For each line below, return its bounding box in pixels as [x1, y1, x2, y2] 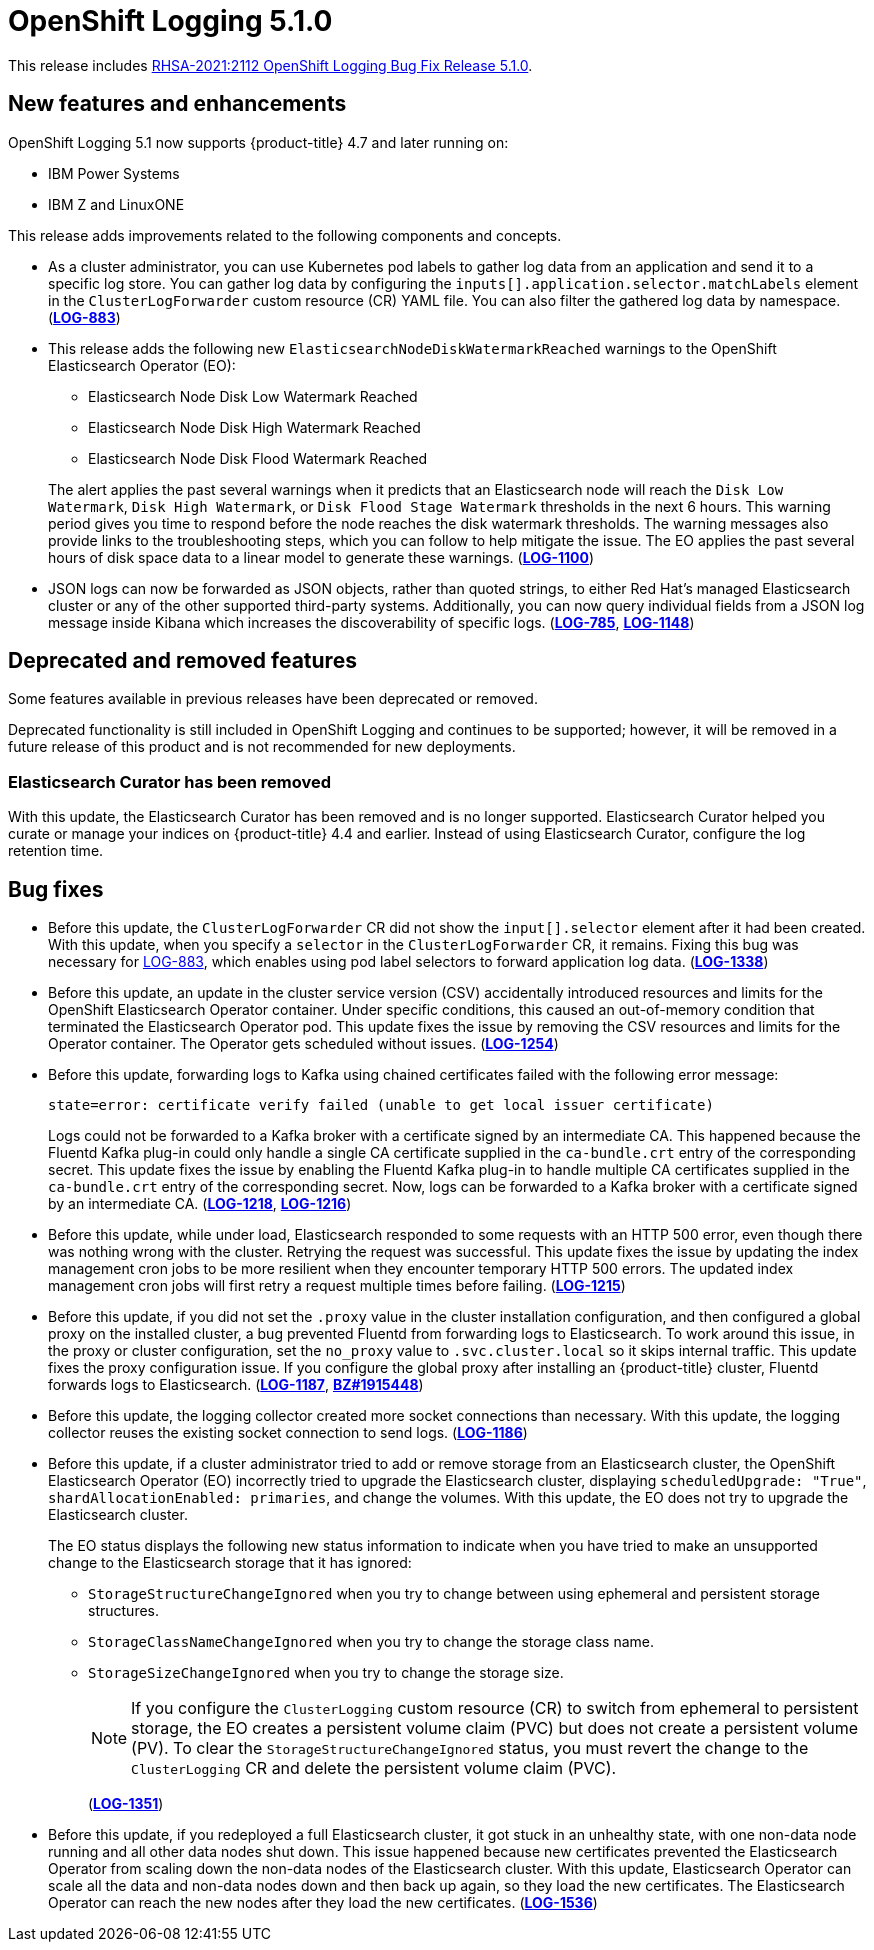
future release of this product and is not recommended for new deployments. [8, 738, 516, 756]
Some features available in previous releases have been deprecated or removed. [8, 690, 538, 708]
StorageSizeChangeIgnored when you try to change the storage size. [88, 1664, 564, 1682]
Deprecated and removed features [8, 648, 357, 674]
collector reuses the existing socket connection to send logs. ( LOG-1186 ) [48, 1424, 528, 1442]
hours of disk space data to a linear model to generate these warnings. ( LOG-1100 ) [48, 548, 595, 566]
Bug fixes [8, 876, 104, 902]
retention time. [8, 842, 104, 860]
